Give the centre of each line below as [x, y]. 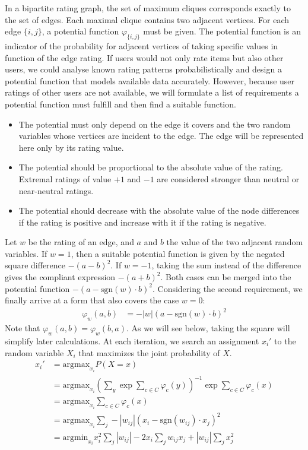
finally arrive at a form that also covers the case [92, 300]
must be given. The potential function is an [222, 31]
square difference [35, 265]
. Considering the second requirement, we [227, 288]
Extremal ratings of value [65, 178]
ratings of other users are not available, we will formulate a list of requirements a [152, 92]
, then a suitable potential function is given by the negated [178, 253]
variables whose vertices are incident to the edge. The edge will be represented [161, 136]
